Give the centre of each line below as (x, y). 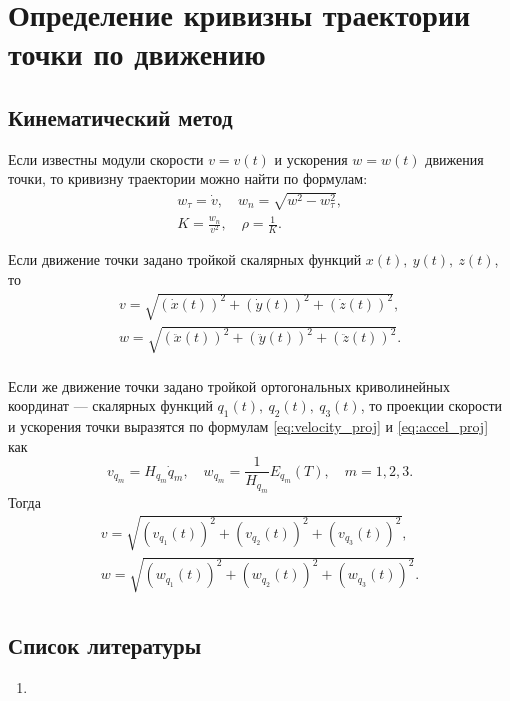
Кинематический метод (120, 116)
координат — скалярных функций (110, 405)
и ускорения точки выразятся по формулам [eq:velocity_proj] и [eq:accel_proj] (248, 425)
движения (454, 158)
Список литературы (105, 644)
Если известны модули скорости (106, 158)
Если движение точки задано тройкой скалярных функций (185, 259)
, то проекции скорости (431, 405)
